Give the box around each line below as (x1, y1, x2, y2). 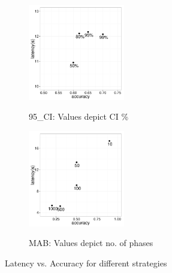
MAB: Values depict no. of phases (29, 236, 153, 249)
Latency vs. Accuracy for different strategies (5, 256, 167, 269)
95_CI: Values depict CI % (29, 110, 129, 123)
